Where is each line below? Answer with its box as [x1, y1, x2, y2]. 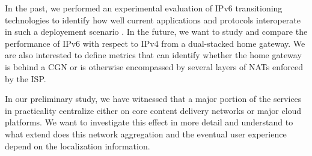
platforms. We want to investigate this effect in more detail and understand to [5, 116, 293, 128]
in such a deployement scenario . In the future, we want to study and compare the [5, 25, 308, 38]
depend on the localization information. [5, 139, 150, 152]
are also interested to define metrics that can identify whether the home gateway [5, 49, 302, 61]
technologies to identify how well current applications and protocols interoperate [5, 13, 301, 26]
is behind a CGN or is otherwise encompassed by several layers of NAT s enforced [5, 60, 303, 73]
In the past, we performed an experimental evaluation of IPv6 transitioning [5, 2, 283, 14]
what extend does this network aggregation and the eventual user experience [5, 127, 287, 140]
